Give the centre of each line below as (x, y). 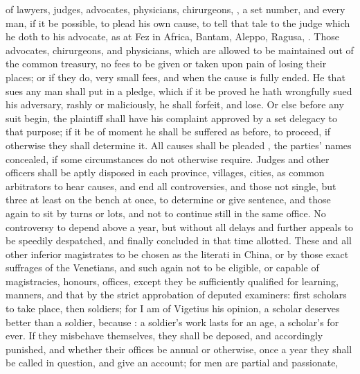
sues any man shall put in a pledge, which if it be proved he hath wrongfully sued (179, 91)
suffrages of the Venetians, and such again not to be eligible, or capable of (162, 267)
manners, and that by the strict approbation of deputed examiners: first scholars (176, 295)
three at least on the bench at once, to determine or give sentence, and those (168, 199)
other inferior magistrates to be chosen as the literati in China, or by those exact (177, 254)
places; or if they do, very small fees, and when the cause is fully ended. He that (175, 77)
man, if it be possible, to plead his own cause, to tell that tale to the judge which (178, 23)
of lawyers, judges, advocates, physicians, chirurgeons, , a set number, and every (175, 9)
